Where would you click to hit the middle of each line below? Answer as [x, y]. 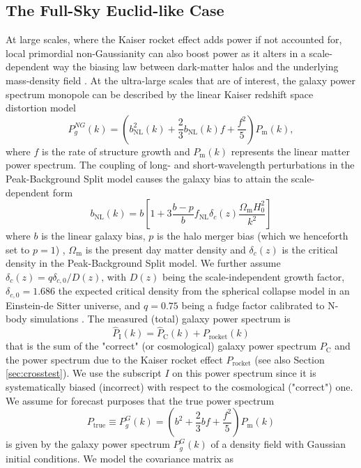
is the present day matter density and [166, 249]
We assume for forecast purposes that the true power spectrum [140, 400]
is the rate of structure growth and [116, 151]
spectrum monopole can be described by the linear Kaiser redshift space [160, 94]
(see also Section [290, 359]
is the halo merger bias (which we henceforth [253, 236]
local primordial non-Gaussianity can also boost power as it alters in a [156, 53]
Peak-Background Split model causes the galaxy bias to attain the [147, 178]
